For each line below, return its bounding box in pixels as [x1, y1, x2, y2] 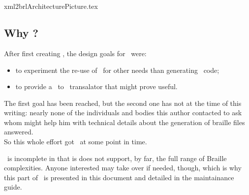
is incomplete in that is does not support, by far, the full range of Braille [7, 153, 227, 163]
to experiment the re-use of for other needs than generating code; [15, 65, 219, 75]
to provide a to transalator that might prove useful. [15, 81, 178, 92]
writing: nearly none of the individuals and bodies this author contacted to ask [4, 107, 242, 118]
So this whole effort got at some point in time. [4, 136, 147, 147]
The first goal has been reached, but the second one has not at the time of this [4, 97, 242, 108]
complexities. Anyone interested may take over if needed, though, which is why [4, 162, 242, 173]
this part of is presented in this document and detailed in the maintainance [4, 172, 234, 182]
